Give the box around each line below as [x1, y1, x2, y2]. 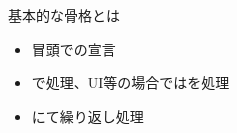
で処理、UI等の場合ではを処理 [31, 72, 230, 93]
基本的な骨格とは [8, 5, 120, 25]
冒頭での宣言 [31, 38, 116, 59]
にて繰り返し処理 [31, 105, 144, 126]
